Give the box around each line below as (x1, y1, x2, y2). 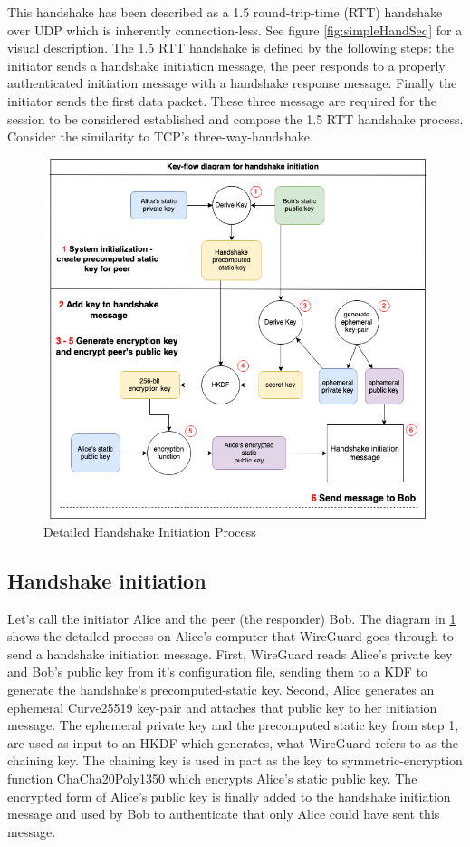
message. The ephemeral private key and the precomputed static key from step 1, (7, 716, 459, 735)
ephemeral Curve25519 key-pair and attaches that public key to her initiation (7, 697, 437, 716)
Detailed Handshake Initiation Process (43, 521, 256, 540)
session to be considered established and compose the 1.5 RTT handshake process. (7, 109, 464, 128)
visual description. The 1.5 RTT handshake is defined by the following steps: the (7, 38, 455, 57)
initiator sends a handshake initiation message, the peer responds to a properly (7, 55, 446, 74)
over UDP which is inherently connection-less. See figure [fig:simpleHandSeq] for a (7, 20, 463, 39)
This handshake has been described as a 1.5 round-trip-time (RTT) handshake (7, 3, 443, 21)
